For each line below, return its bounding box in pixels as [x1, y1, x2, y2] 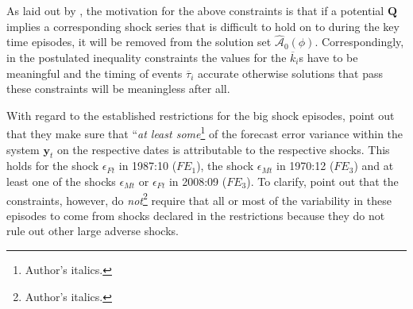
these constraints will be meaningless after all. [6, 80, 230, 97]
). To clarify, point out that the [246, 173, 399, 190]
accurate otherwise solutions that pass [197, 64, 383, 81]
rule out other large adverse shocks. [6, 222, 179, 239]
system [6, 141, 40, 157]
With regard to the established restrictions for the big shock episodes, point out [6, 106, 395, 123]
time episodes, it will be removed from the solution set [6, 33, 272, 50]
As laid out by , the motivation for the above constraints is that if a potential [6, 2, 384, 18]
